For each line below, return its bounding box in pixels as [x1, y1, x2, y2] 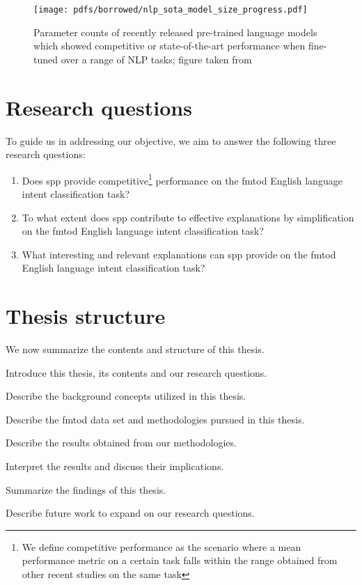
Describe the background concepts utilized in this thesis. [6, 389, 246, 403]
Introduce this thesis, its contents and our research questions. [6, 365, 267, 380]
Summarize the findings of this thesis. [6, 482, 166, 497]
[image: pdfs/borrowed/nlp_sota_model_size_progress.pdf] [33, 5, 308, 15]
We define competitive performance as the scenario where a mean [22, 539, 301, 554]
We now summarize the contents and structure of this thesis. [6, 342, 265, 357]
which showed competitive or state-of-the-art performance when [33, 38, 306, 53]
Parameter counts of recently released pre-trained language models [33, 24, 317, 39]
